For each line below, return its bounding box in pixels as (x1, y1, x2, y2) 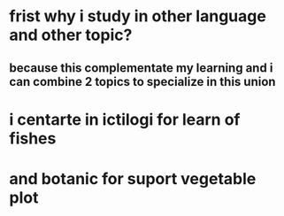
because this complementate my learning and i (9, 60, 273, 75)
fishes (9, 128, 57, 148)
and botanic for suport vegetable (9, 168, 257, 189)
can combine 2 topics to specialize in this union (9, 73, 276, 89)
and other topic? (9, 25, 133, 45)
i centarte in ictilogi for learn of (9, 109, 241, 129)
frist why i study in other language (9, 6, 267, 27)
